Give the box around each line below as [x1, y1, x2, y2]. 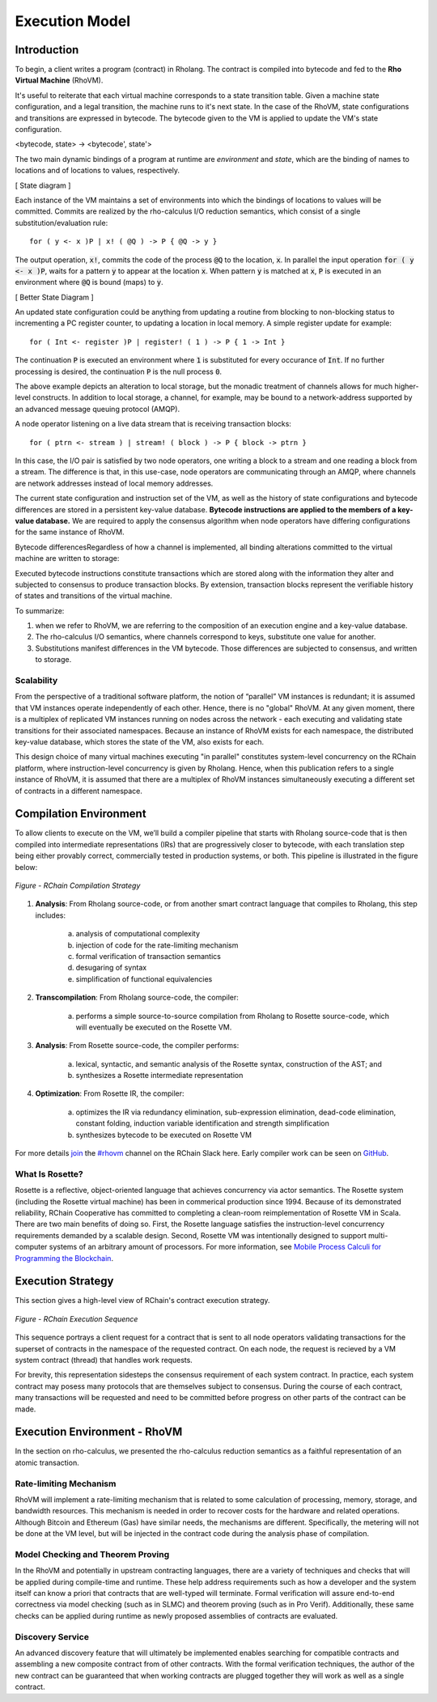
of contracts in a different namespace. [15, 786, 143, 796]
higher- [393, 381, 419, 392]
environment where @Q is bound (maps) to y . [15, 278, 163, 287]
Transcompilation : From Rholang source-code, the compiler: [35, 992, 239, 1003]
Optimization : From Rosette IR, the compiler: [35, 1089, 185, 1098]
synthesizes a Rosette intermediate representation [75, 1071, 244, 1080]
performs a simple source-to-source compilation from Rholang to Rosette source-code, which [75, 1011, 390, 1021]
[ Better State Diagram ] [15, 292, 95, 302]
